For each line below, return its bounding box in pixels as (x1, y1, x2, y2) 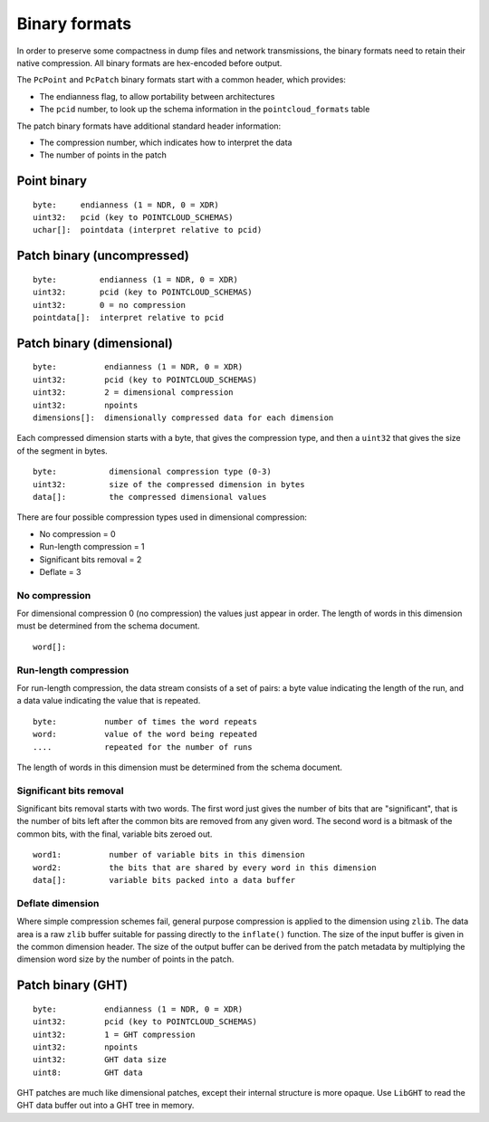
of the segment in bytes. (16, 445, 108, 456)
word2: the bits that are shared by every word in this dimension (33, 862, 377, 873)
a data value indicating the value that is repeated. (16, 695, 201, 706)
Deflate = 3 (39, 566, 81, 577)
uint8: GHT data (33, 1067, 143, 1078)
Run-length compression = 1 (39, 542, 145, 552)
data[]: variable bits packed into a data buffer (33, 875, 296, 886)
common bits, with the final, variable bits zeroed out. (16, 829, 213, 839)
